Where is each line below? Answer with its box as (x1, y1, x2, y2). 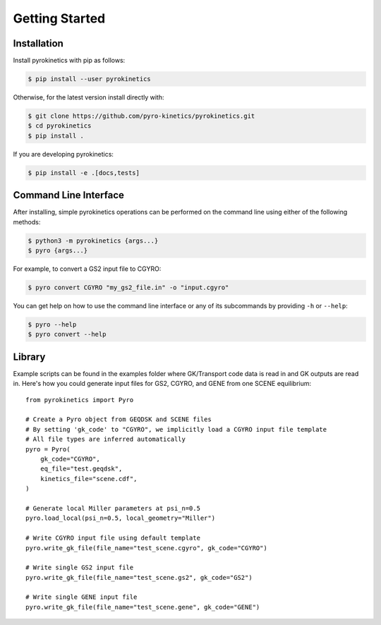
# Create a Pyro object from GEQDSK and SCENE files (25, 415, 212, 423)
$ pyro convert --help (28, 330, 107, 339)
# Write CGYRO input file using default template (25, 534, 201, 542)
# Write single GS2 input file (25, 564, 134, 571)
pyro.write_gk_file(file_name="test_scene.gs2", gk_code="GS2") (25, 574, 253, 581)
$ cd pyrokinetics (28, 122, 92, 130)
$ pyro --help (28, 320, 77, 328)
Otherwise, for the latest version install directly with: (13, 93, 165, 102)
